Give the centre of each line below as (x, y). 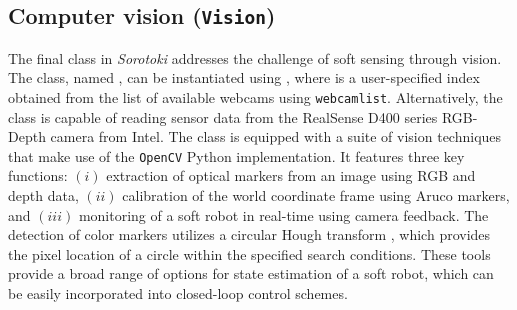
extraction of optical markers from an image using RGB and (291, 175)
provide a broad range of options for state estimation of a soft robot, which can (251, 273)
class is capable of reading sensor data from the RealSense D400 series (223, 116)
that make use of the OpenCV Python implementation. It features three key (236, 155)
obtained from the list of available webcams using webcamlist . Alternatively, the (255, 96)
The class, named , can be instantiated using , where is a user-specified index (244, 77)
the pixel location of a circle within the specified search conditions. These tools (249, 253)
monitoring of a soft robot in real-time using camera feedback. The (283, 214)
